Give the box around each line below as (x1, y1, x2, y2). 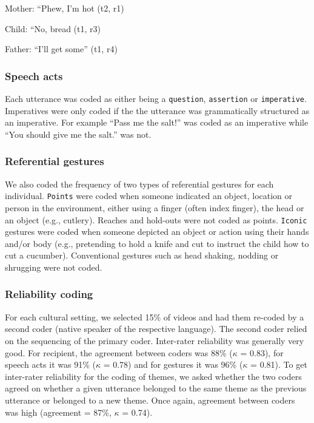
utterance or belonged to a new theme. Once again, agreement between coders (5, 393, 295, 406)
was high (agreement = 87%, (5, 405, 112, 418)
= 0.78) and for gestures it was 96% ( (103, 358, 243, 371)
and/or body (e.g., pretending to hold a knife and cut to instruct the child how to (5, 237, 309, 249)
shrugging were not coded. (5, 260, 102, 273)
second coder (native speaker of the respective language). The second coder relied (5, 322, 307, 335)
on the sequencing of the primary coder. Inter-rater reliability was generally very (5, 334, 304, 347)
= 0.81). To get (250, 358, 307, 371)
